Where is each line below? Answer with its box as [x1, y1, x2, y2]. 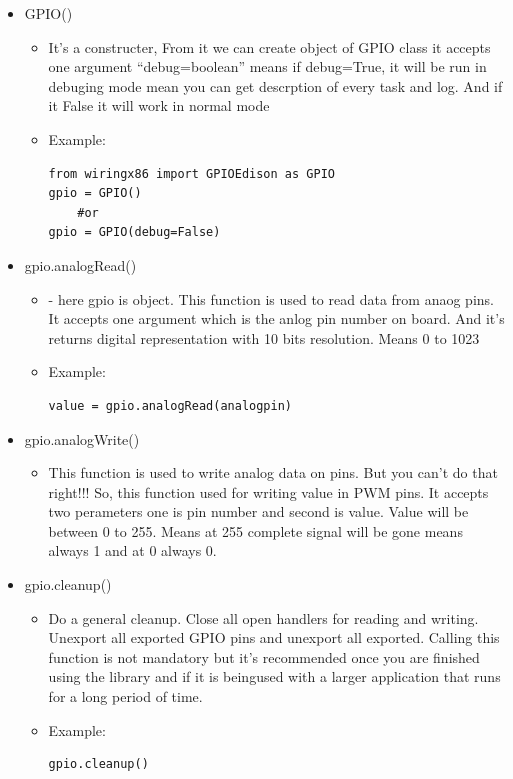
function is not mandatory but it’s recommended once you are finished [48, 646, 480, 667]
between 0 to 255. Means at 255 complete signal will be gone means [48, 520, 463, 541]
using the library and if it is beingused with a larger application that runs [48, 666, 501, 687]
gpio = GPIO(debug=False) [48, 225, 221, 240]
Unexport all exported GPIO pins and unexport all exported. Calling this [48, 627, 500, 648]
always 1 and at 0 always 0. [48, 540, 217, 561]
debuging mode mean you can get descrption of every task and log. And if [48, 75, 503, 96]
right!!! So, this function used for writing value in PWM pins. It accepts [48, 481, 489, 502]
